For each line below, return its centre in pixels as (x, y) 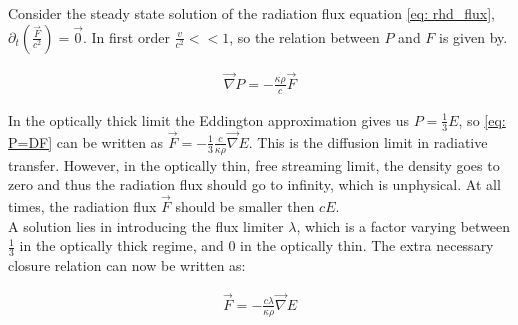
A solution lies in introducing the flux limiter (146, 225)
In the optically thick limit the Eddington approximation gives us (208, 119)
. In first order (126, 36)
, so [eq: (482, 119)
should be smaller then (245, 205)
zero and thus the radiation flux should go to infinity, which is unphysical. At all (254, 184)
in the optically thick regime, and (121, 245)
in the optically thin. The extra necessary (367, 245)
